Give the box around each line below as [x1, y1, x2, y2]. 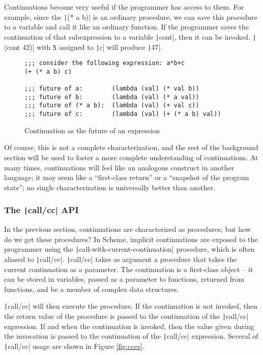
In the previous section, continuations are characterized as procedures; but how [4, 224, 251, 234]
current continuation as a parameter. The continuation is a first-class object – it [4, 263, 253, 274]
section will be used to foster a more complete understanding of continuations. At [4, 152, 258, 162]
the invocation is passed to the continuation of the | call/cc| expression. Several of [4, 331, 258, 341]
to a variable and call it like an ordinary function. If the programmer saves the [4, 21, 249, 32]
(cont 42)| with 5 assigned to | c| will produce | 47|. [4, 41, 163, 52]
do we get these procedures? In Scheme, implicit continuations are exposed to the [4, 233, 258, 244]
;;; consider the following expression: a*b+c [24, 60, 185, 67]
